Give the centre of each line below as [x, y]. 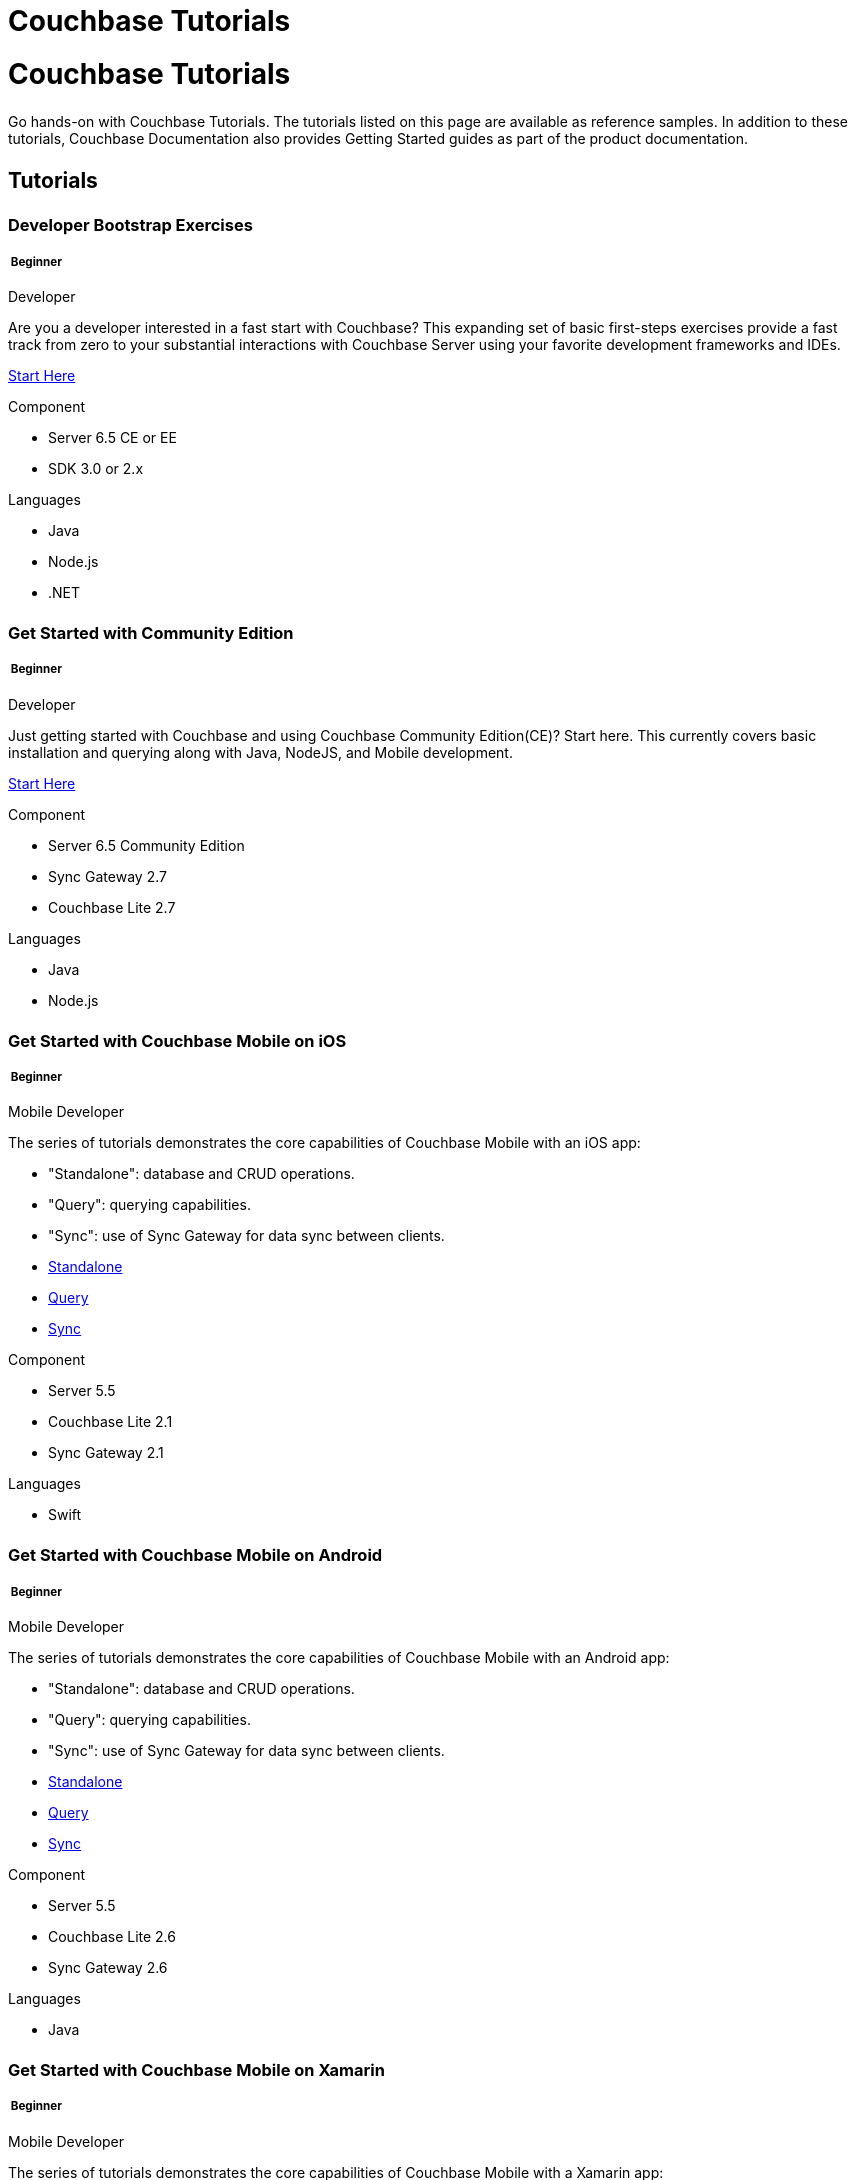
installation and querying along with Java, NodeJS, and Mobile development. [260, 752]
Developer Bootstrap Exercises [130, 225]
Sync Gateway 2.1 [106, 1453]
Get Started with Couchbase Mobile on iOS [177, 1040]
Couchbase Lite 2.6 [112, 1936]
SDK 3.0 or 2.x [96, 469]
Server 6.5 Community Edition [146, 845]
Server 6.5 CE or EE [112, 438]
